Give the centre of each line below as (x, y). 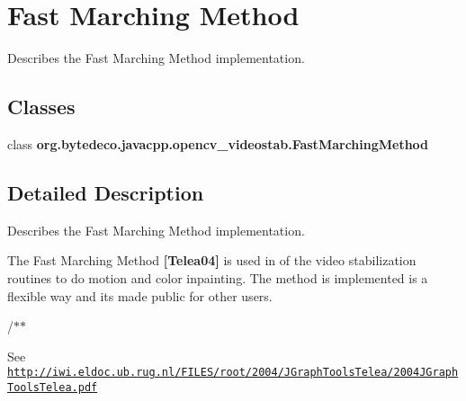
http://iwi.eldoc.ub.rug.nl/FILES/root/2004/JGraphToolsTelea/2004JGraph (233, 373)
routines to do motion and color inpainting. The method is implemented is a (218, 277)
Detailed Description (106, 192)
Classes (41, 107)
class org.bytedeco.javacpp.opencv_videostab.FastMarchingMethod (218, 143)
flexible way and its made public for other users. (140, 295)
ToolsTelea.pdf (53, 387)
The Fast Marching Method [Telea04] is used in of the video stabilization (212, 260)
